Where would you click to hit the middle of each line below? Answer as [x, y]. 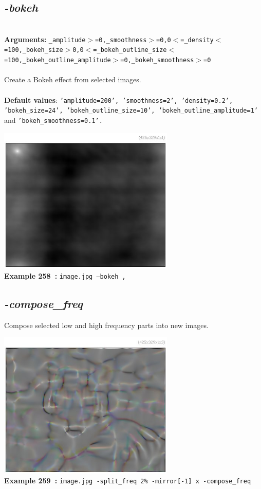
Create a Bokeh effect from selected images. [73, 79]
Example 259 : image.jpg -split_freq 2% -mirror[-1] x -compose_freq [128, 481]
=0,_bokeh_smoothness [157, 60]
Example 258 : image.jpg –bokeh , [65, 275]
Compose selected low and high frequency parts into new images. [106, 325]
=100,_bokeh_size [34, 50]
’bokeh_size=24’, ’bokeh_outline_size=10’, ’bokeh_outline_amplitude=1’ [131, 111]
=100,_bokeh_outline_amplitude [58, 60]
